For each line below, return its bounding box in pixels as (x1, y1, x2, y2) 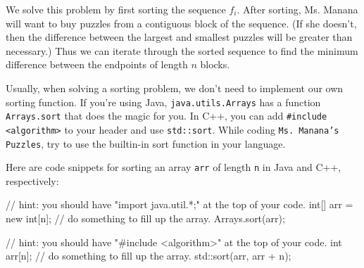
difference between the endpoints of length (6, 57, 188, 72)
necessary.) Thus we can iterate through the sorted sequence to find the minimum (6, 43, 358, 58)
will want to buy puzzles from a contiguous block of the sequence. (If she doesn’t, (6, 15, 357, 30)
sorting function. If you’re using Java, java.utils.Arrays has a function (6, 94, 321, 109)
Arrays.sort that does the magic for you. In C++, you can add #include (6, 108, 327, 123)
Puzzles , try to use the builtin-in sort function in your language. (6, 136, 286, 151)
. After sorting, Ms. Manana (237, 2, 358, 16)
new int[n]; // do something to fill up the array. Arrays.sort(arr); (6, 211, 285, 226)
